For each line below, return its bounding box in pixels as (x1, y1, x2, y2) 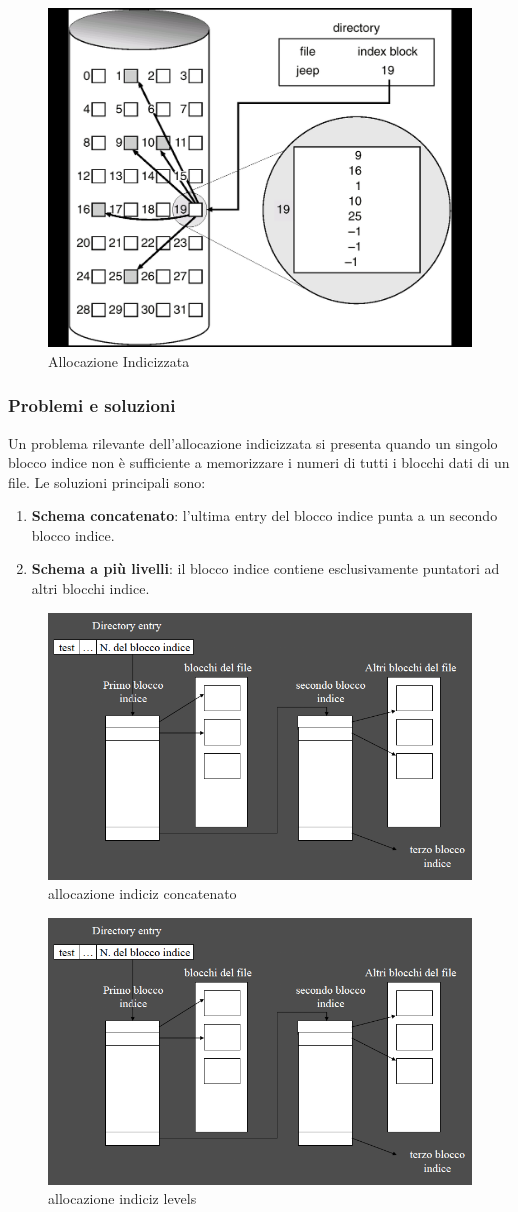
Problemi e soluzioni (8, 393, 176, 418)
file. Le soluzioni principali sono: (8, 471, 206, 492)
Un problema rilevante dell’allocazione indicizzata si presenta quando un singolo (8, 432, 498, 453)
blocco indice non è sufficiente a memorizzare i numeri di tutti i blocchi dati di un (8, 452, 510, 473)
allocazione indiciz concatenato (48, 883, 237, 904)
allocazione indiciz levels (48, 1188, 197, 1209)
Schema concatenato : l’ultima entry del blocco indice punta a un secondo (31, 505, 498, 526)
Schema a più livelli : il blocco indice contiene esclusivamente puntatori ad (31, 558, 500, 579)
